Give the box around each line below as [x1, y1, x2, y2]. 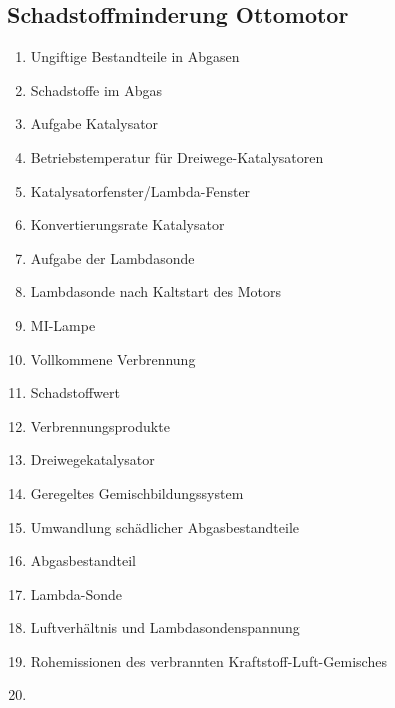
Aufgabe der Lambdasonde [30, 247, 195, 268]
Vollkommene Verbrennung [30, 348, 196, 369]
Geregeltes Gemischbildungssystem [30, 482, 244, 503]
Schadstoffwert [30, 382, 120, 403]
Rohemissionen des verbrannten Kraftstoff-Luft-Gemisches [30, 650, 387, 671]
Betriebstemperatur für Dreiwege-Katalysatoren [30, 146, 324, 167]
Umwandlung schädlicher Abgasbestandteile [30, 516, 300, 537]
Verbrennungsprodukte [30, 415, 170, 436]
